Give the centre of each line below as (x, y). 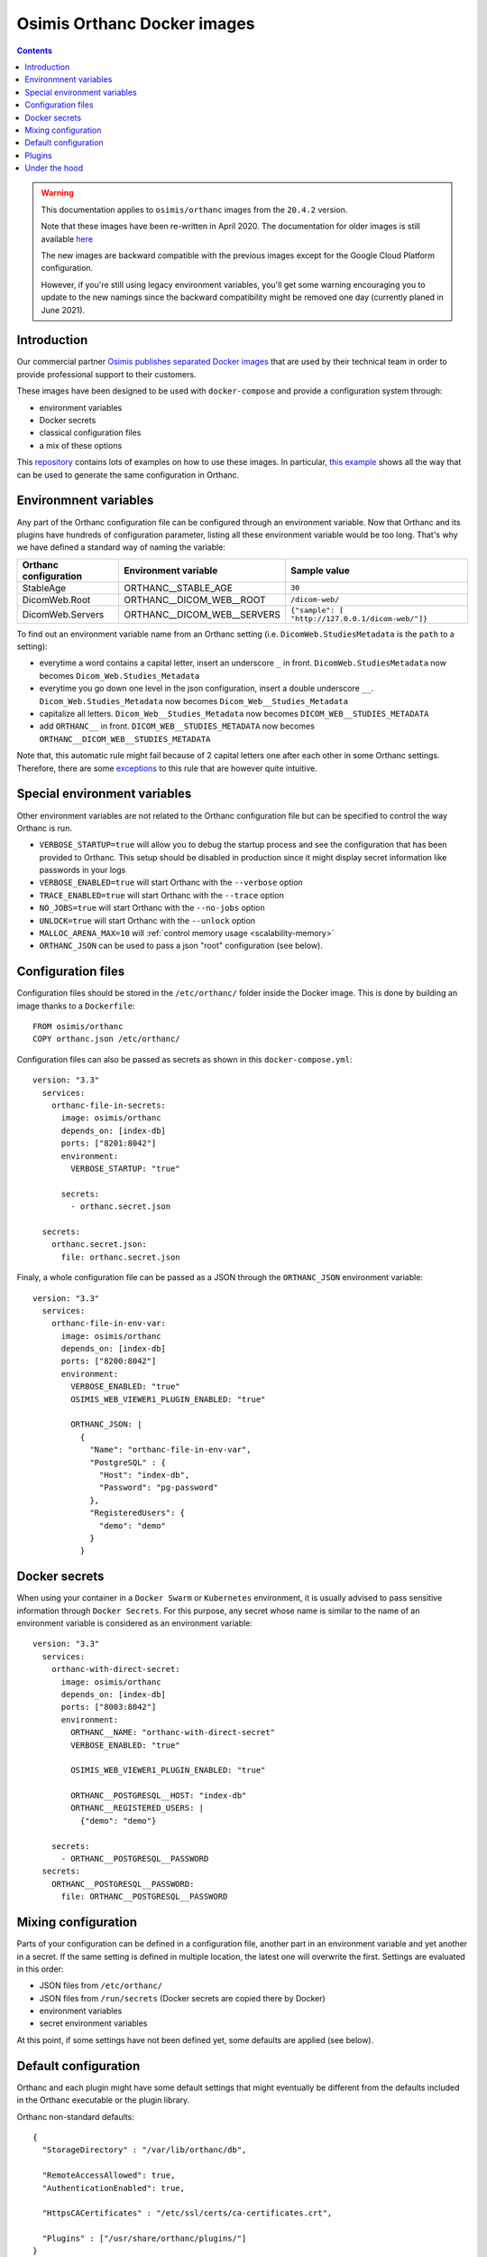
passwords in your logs (83, 870)
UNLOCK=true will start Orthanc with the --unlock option (147, 920)
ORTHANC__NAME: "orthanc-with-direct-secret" (173, 1732)
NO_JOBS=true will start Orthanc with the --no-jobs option (152, 908)
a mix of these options (81, 445)
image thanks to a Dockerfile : (76, 1006)
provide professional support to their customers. (106, 374)
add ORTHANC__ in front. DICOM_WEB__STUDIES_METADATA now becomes (177, 726)
